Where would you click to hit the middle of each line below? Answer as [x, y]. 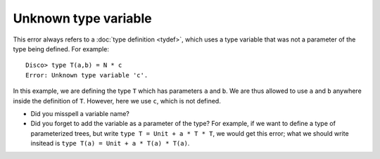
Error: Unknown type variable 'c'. [87, 75]
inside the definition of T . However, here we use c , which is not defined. [117, 101]
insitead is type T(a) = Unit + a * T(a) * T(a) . [110, 144]
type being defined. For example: [61, 49]
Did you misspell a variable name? [80, 113]
